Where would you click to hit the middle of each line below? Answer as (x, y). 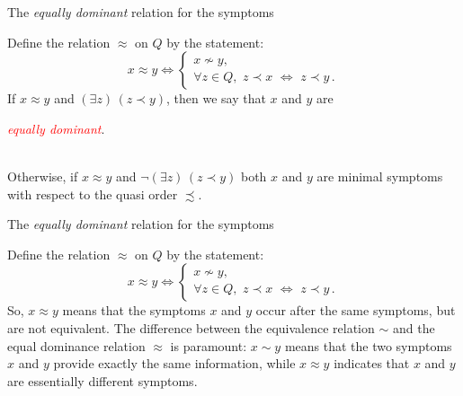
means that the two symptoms (368, 345)
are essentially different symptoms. (102, 380)
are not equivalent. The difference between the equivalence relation (191, 327)
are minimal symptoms (380, 176)
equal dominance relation (76, 345)
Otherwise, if (43, 176)
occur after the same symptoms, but (356, 310)
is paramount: (209, 345)
